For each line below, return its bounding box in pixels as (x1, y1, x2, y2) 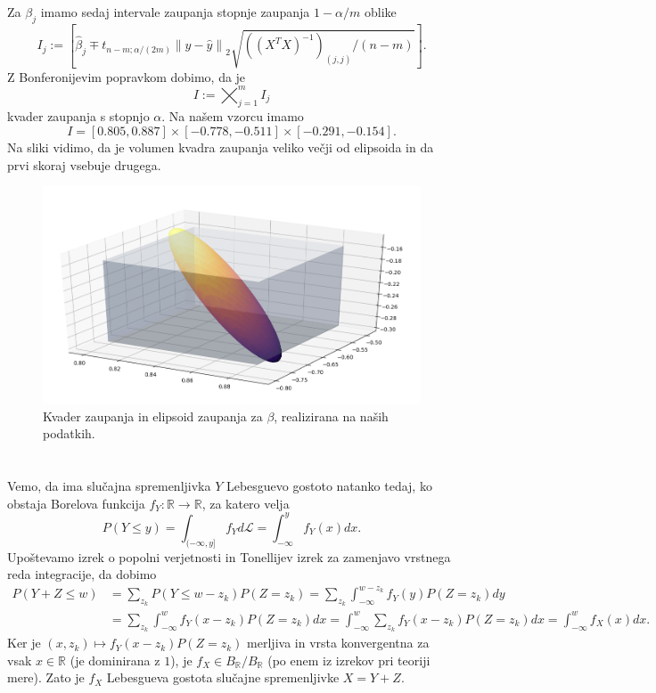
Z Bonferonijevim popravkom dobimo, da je (7, 67, 246, 86)
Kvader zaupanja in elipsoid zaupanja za (43, 406, 263, 425)
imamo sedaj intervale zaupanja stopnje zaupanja (40, 2, 310, 20)
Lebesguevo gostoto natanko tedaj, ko (225, 477, 432, 495)
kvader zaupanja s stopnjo (7, 107, 150, 126)
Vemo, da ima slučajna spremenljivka (7, 477, 211, 495)
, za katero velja (201, 493, 290, 512)
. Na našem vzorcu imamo (161, 107, 304, 126)
